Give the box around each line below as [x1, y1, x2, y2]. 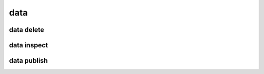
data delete [9, 26, 44, 34]
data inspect [9, 41, 48, 49]
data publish [9, 57, 48, 65]
